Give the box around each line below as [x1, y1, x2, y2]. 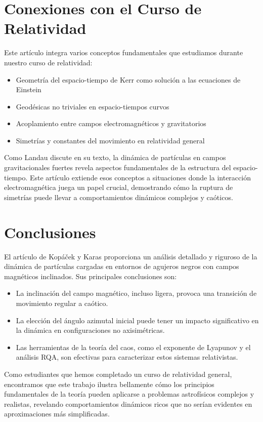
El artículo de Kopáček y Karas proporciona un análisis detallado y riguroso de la [4, 251, 257, 261]
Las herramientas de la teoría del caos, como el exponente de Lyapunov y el [16, 341, 251, 352]
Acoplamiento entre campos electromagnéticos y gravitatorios [16, 118, 206, 129]
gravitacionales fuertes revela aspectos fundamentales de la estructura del [4, 162, 231, 173]
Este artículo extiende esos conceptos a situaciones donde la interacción [29, 172, 251, 182]
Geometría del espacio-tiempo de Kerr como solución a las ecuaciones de [16, 74, 241, 85]
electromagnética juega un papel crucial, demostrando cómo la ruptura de [4, 182, 233, 193]
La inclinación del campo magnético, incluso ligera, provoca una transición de [16, 288, 257, 298]
